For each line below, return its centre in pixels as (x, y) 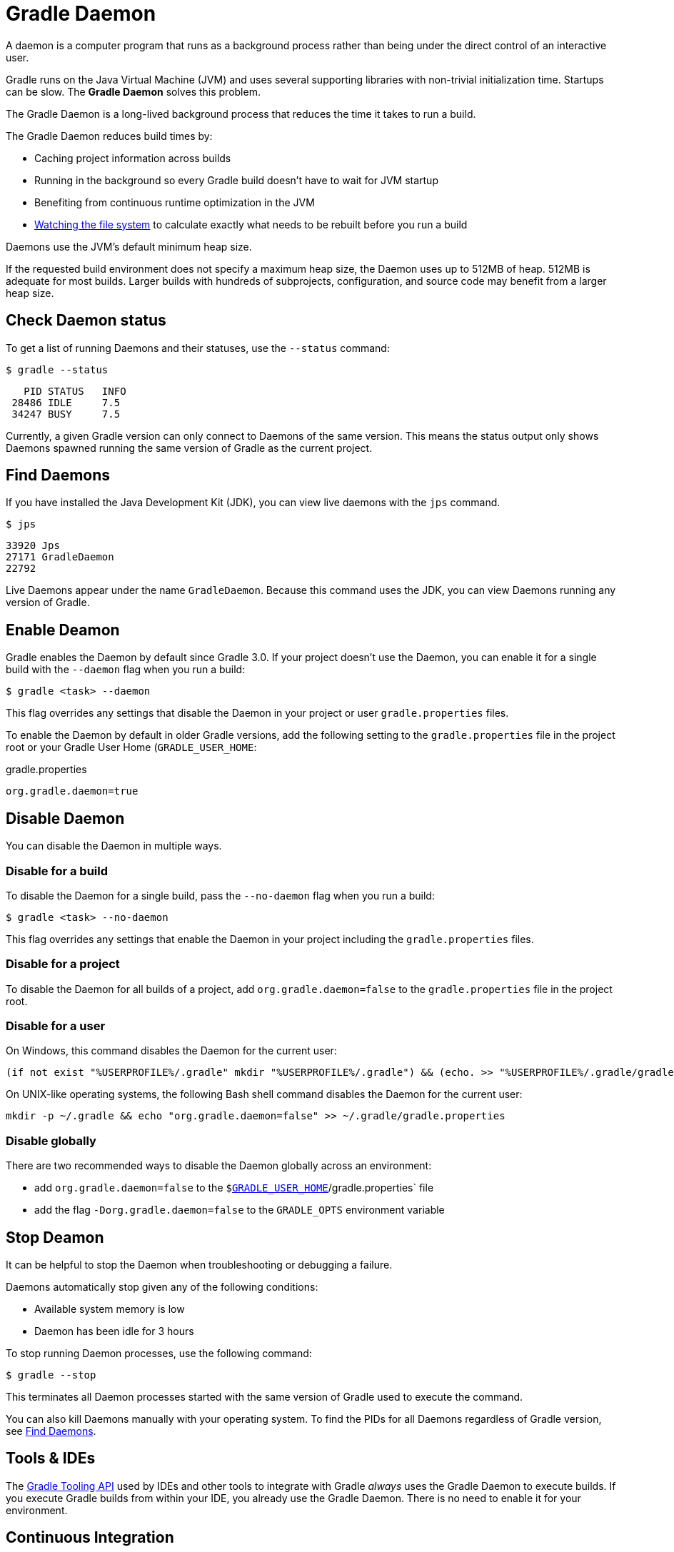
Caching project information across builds (133, 158)
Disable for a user (56, 1026)
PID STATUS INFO (75, 391)
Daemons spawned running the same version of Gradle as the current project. (189, 448)
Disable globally (51, 1140)
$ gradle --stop (51, 1375)
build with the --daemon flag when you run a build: (126, 670)
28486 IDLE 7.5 (66, 402)
